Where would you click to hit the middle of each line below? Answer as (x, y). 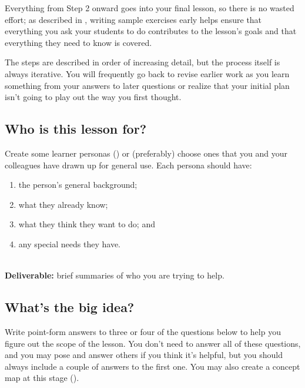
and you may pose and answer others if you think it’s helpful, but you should (144, 355)
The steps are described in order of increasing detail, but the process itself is (143, 62)
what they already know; (63, 204)
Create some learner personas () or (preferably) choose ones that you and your (146, 153)
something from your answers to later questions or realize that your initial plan (147, 85)
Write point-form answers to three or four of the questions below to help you (143, 331)
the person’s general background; (78, 185)
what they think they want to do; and (87, 224)
